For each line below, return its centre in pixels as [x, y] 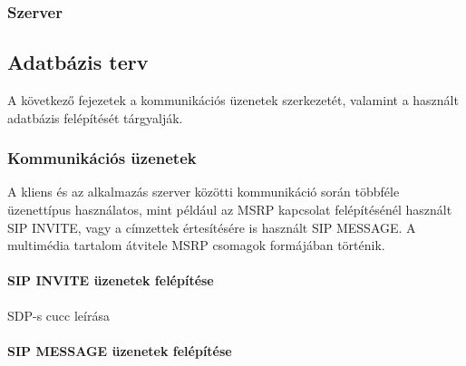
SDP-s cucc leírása [58, 315]
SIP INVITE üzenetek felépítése [111, 280]
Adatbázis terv [78, 62]
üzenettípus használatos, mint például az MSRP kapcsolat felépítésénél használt [230, 210]
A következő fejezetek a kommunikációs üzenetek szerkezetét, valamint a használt [233, 100]
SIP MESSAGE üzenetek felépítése [120, 350]
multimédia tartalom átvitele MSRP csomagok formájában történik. [196, 245]
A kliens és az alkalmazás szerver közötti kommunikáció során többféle [204, 192]
